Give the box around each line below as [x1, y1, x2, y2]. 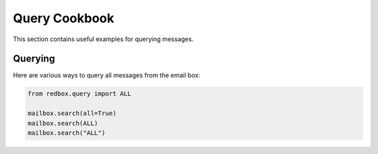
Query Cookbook [13, 10, 115, 26]
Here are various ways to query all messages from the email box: [13, 71, 201, 79]
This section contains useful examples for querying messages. [13, 35, 194, 43]
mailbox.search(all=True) [27, 109, 117, 118]
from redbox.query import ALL [27, 90, 132, 98]
